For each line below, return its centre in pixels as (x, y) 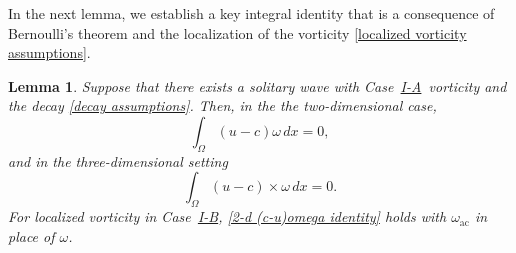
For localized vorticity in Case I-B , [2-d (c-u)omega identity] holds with (227, 216)
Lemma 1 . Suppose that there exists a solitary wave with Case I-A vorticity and (257, 85)
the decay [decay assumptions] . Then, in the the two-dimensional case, (222, 105)
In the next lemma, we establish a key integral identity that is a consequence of (251, 13)
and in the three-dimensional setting (118, 160)
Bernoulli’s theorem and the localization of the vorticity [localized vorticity (237, 32)
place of (31, 235)
